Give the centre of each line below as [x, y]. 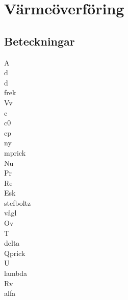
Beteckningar [40, 41]
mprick [15, 152]
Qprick [15, 253]
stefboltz [18, 202]
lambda [16, 273]
